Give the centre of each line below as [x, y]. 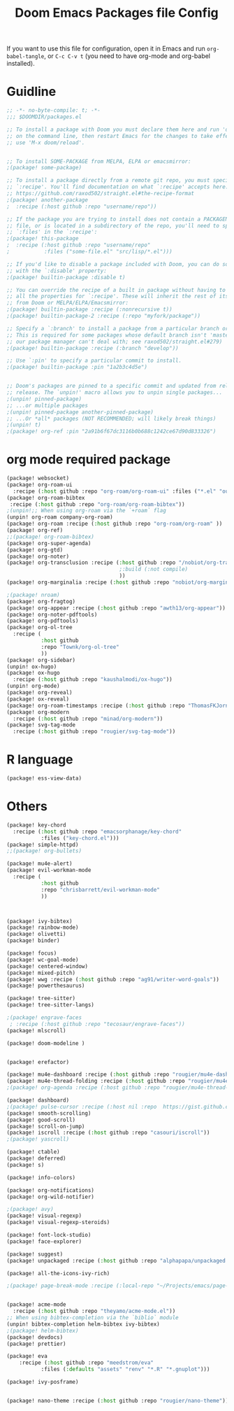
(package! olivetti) [37, 934]
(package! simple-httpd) [43, 845]
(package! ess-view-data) [44, 778]
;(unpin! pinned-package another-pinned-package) [80, 412]
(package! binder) [33, 941]
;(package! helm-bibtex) [43, 1331]
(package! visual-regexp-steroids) [58, 1223]
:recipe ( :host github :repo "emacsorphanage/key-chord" [97, 831]
